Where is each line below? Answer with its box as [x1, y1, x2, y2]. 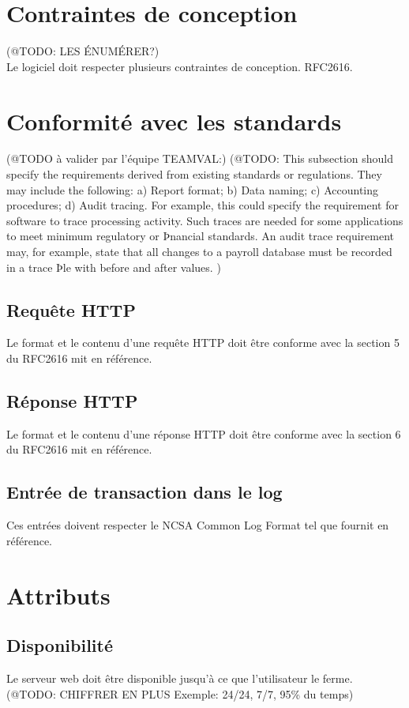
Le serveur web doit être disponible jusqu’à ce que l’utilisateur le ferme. [6, 669, 353, 686]
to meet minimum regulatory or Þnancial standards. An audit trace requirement [6, 228, 395, 244]
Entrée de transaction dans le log [6, 480, 283, 504]
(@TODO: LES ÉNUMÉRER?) [6, 43, 159, 59]
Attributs [6, 578, 111, 611]
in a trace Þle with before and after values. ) [6, 258, 221, 275]
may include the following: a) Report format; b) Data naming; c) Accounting [6, 181, 379, 198]
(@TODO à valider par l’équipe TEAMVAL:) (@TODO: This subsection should [6, 150, 394, 167]
